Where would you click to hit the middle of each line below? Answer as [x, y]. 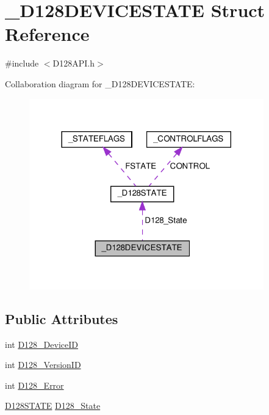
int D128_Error [34, 385]
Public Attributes [62, 318]
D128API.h [74, 63]
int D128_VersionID [43, 365]
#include [22, 63]
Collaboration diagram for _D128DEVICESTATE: [100, 83]
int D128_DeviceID [41, 344]
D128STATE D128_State [53, 406]
